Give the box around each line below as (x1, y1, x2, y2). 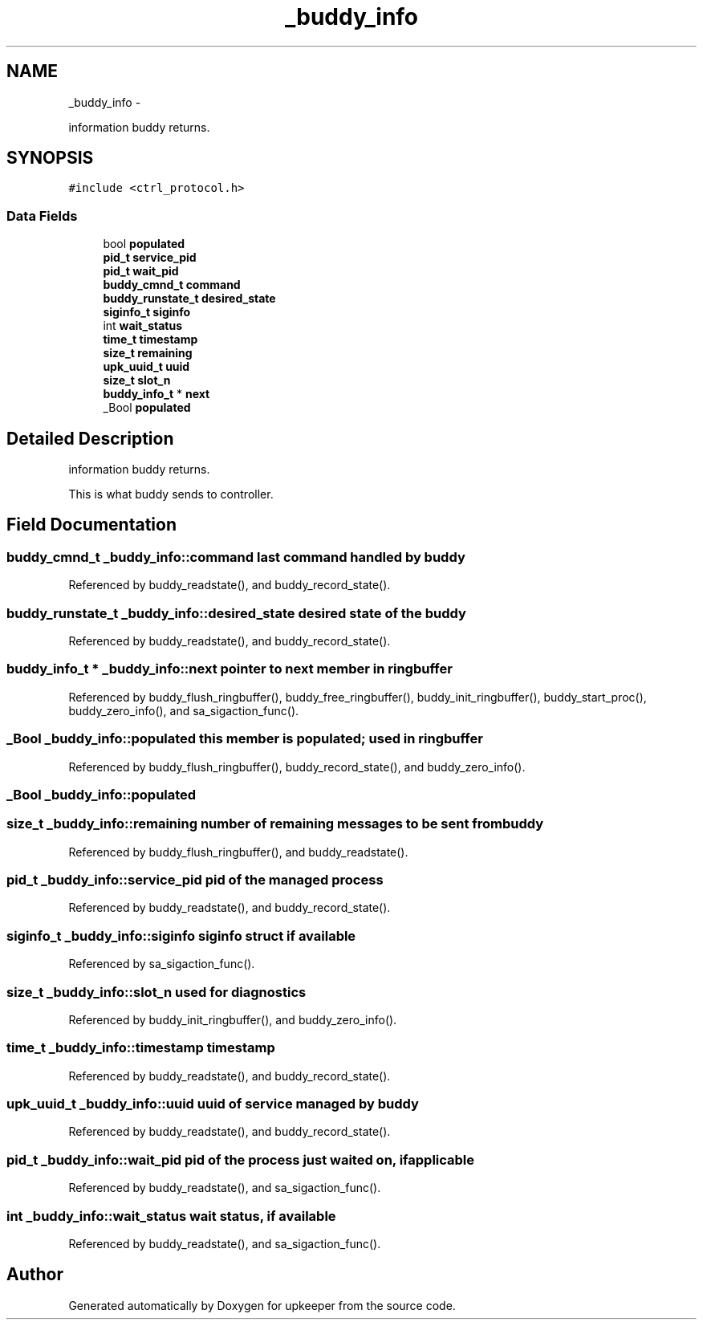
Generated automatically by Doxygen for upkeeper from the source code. (68, 1298, 456, 1312)
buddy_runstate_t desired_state (103, 291, 276, 306)
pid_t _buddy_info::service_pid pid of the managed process (6, 872, 384, 888)
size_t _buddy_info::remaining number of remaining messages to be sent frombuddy (6, 816, 544, 832)
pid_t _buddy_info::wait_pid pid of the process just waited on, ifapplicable (6, 1151, 475, 1168)
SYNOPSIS (6, 148, 94, 169)
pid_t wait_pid (103, 264, 179, 279)
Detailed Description (6, 428, 174, 449)
